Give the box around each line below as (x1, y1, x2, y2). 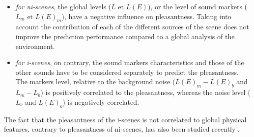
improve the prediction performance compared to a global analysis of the (15, 31, 235, 41)
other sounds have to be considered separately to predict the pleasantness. (15, 67, 239, 77)
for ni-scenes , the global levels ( (15, 1, 112, 11)
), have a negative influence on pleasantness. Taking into (61, 11, 231, 21)
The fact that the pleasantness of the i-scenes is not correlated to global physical (4, 114, 247, 124)
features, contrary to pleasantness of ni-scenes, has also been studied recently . (4, 124, 240, 134)
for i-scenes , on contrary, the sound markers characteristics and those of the (15, 57, 244, 68)
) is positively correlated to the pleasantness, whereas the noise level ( (40, 87, 251, 97)
